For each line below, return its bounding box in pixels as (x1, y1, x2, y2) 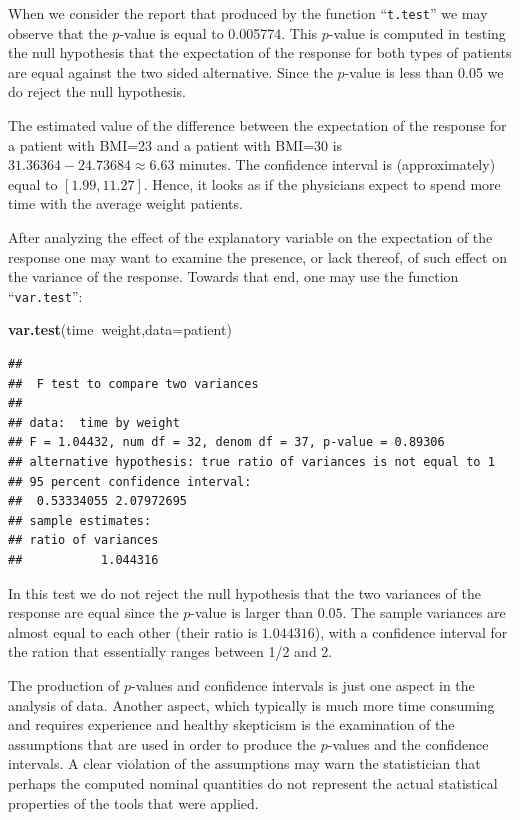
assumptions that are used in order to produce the (8, 733, 317, 754)
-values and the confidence (327, 733, 489, 754)
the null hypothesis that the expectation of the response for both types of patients (8, 42, 512, 63)
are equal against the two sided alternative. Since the (8, 61, 333, 82)
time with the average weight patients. (8, 193, 243, 214)
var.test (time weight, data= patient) (8, 319, 232, 340)
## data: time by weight (8, 415, 180, 430)
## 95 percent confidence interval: (8, 474, 252, 489)
